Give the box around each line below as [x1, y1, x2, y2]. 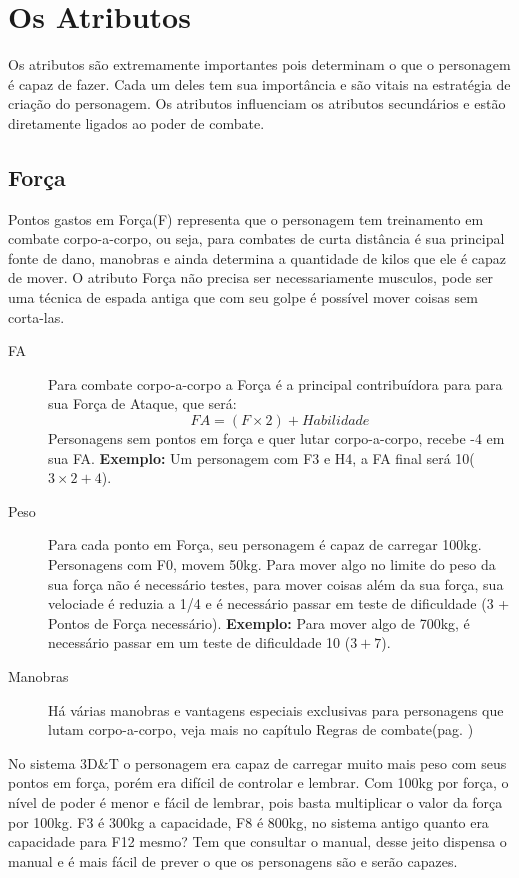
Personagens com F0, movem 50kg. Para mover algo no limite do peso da [48, 554, 496, 575]
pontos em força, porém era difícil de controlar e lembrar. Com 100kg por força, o [8, 772, 509, 793]
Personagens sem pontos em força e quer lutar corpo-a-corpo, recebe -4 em [48, 428, 505, 449]
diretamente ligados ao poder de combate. [8, 112, 265, 133]
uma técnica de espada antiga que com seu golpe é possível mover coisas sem [8, 287, 478, 308]
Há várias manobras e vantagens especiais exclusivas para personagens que [48, 699, 504, 720]
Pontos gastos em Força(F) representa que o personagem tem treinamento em [8, 208, 484, 229]
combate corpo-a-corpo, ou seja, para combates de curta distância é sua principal [8, 228, 505, 249]
